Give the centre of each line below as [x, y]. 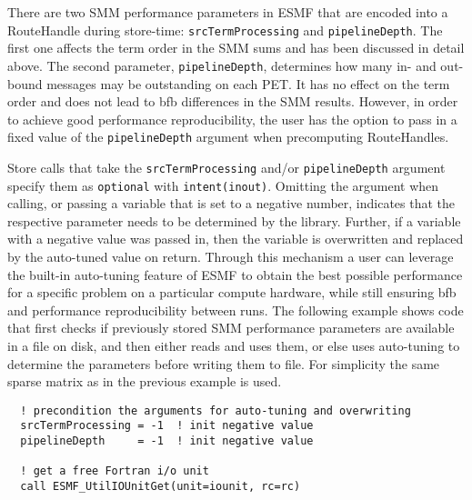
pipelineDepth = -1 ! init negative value [167, 441]
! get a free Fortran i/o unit [115, 471]
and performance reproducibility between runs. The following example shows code [236, 310]
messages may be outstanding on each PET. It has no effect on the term [248, 83]
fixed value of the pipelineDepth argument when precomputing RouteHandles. [228, 137]
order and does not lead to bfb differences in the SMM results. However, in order [233, 101]
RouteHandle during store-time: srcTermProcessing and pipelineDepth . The [225, 30]
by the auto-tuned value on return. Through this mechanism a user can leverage [231, 257]
